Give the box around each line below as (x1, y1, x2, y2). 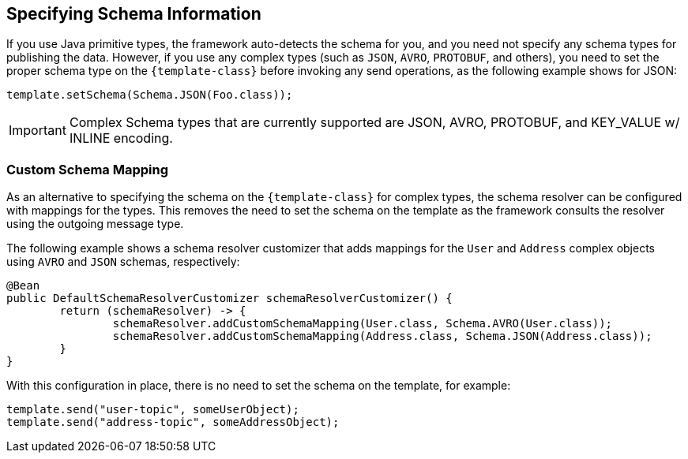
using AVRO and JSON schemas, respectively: (6, 255, 240, 269)
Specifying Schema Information (6, 4, 261, 24)
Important (9, 122, 66, 139)
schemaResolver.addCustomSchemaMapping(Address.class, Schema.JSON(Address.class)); (112, 330, 652, 343)
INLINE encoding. (69, 130, 173, 147)
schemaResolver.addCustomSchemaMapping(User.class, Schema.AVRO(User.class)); (112, 317, 613, 330)
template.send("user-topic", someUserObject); (6, 403, 299, 416)
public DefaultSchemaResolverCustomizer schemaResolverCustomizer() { (6, 292, 453, 305)
